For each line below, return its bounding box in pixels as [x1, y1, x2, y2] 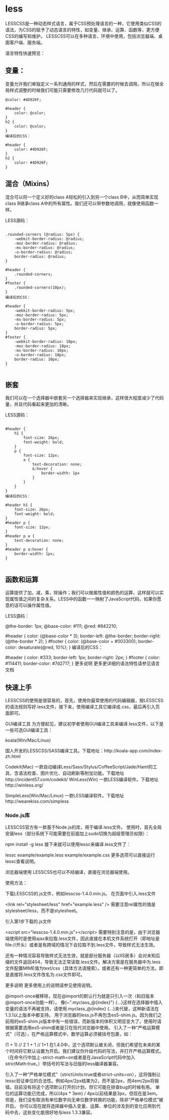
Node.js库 [5, 811, 30, 819]
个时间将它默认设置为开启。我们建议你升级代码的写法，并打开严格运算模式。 [5, 1048, 164, 1054]
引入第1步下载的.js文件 [5, 919, 52, 925]
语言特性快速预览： [5, 50, 45, 56]
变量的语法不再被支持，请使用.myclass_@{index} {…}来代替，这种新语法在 [5, 1006, 159, 1012]
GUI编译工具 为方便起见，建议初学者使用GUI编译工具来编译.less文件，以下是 [5, 721, 164, 726]
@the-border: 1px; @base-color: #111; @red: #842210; [5, 623, 117, 629]
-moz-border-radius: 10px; [14, 343, 71, 349]
